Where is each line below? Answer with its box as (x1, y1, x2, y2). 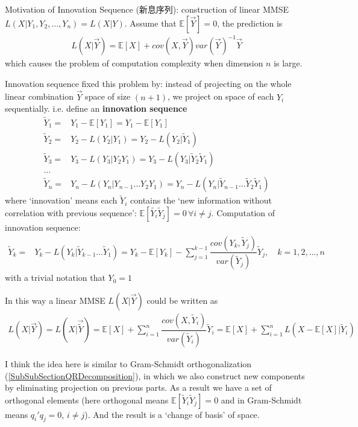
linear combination (5, 90, 74, 103)
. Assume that (124, 16, 177, 29)
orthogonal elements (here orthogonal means (5, 393, 169, 406)
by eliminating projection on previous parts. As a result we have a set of (5, 381, 272, 394)
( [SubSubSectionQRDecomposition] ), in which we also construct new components (5, 369, 305, 382)
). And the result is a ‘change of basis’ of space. (84, 408, 260, 420)
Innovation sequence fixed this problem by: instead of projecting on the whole (5, 77, 292, 89)
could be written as (146, 294, 218, 306)
